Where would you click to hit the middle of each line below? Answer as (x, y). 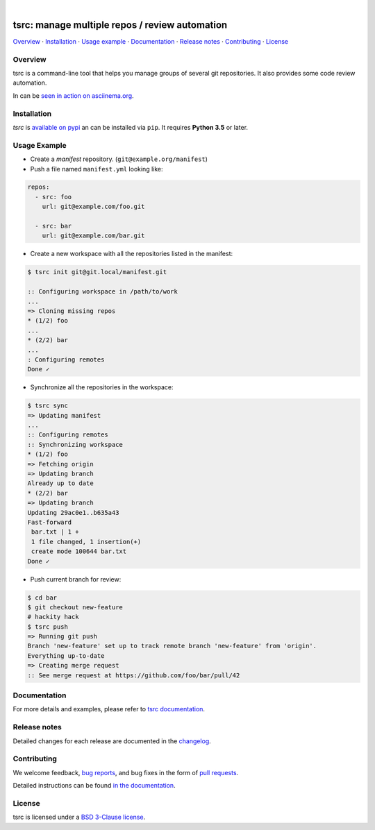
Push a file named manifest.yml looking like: (97, 169)
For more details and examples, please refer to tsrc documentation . (109, 709)
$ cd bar (42, 598)
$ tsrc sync (48, 406)
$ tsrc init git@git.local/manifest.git (97, 272)
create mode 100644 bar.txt (79, 551)
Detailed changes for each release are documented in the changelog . (112, 741)
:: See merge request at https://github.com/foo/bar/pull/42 (134, 675)
